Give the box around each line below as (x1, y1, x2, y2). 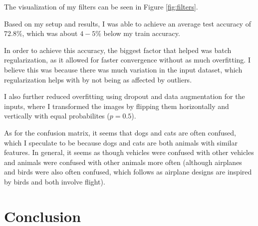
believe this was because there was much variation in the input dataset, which (4, 64, 243, 74)
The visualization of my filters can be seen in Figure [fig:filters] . (4, 1, 198, 11)
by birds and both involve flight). (4, 176, 105, 186)
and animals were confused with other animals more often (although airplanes (4, 156, 242, 167)
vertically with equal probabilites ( (4, 110, 110, 121)
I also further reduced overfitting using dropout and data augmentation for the (4, 91, 245, 101)
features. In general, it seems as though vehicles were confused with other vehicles (4, 147, 254, 157)
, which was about (22, 28, 78, 38)
